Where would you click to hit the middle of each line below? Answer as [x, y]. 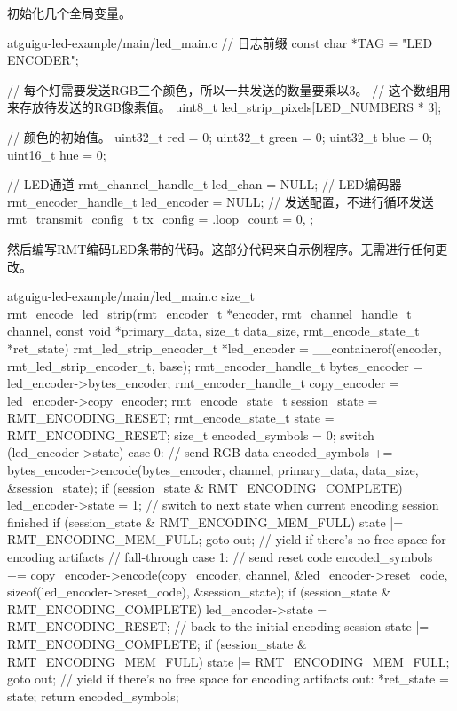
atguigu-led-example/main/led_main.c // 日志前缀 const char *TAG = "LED [220, 42]
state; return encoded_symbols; [93, 695]
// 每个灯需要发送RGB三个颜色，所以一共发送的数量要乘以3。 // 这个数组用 [229, 89]
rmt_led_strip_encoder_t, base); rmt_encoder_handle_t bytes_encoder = [215, 365]
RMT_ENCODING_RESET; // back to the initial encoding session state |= [218, 626]
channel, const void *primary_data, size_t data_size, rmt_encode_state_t [213, 331]
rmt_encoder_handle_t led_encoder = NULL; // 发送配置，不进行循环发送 [221, 201]
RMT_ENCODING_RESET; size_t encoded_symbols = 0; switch [191, 434]
